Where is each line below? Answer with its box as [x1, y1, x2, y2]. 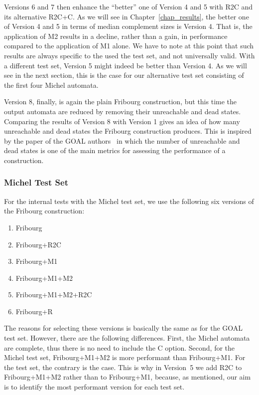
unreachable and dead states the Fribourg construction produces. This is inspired [4, 126, 252, 136]
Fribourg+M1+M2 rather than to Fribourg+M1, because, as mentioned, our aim [4, 372, 251, 382]
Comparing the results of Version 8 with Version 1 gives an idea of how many [4, 116, 240, 126]
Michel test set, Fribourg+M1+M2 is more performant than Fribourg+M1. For [4, 352, 246, 363]
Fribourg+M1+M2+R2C [15, 289, 92, 300]
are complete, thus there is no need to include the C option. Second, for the [4, 342, 235, 353]
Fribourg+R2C [15, 239, 61, 249]
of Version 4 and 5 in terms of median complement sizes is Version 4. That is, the [4, 21, 253, 31]
